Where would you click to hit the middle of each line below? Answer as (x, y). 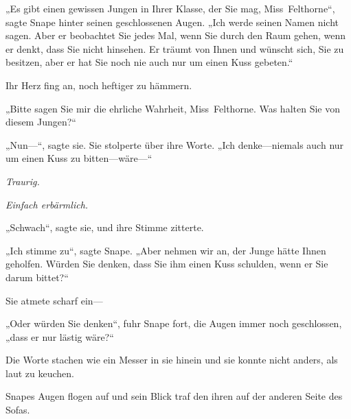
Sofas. (18, 410)
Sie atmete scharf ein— (54, 300)
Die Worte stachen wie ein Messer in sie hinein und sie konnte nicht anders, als (172, 360)
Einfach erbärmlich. (47, 204)
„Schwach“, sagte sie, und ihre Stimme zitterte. (105, 227)
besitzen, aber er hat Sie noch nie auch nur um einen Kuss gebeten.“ (149, 62)
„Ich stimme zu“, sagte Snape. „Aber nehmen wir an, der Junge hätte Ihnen (166, 250)
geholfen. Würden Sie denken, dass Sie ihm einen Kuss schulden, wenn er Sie (167, 264)
